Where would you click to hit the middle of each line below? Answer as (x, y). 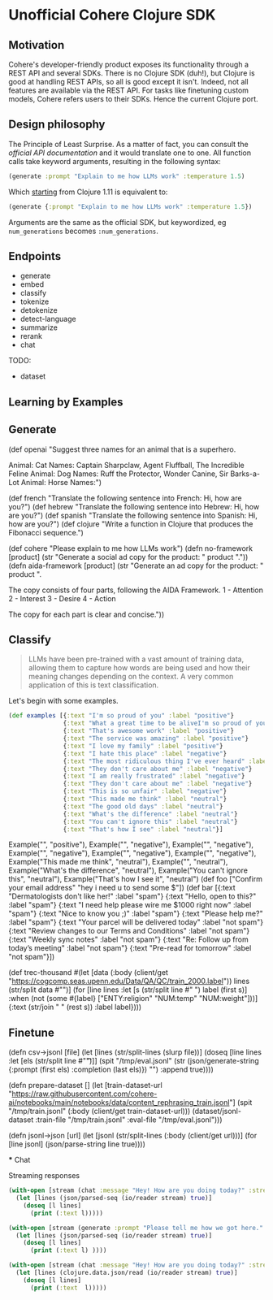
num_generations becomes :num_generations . (83, 231)
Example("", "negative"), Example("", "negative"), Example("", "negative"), (132, 853)
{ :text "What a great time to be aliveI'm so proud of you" (167, 724)
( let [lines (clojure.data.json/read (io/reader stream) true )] (127, 1273)
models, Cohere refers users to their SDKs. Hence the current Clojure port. (133, 99)
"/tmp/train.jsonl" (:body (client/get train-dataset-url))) (100, 1111)
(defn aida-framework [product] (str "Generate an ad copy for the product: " (136, 565)
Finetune (31, 1032)
